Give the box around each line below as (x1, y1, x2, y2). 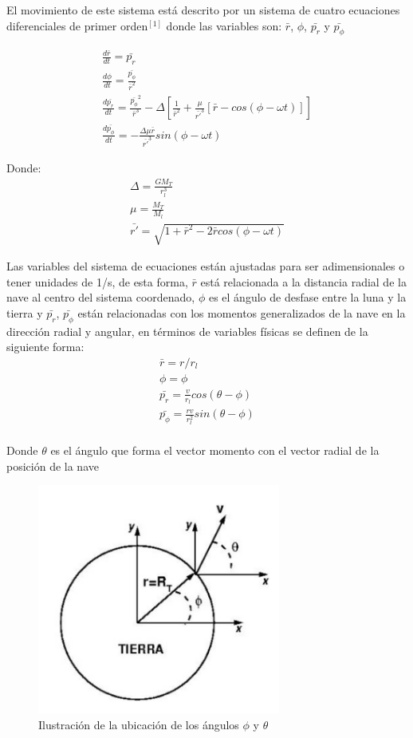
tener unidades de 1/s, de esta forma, (6, 273, 188, 290)
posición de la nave (6, 457, 99, 474)
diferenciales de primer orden (6, 17, 148, 34)
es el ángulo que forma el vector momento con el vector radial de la (50, 442, 380, 459)
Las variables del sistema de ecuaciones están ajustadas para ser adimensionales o (6, 258, 405, 274)
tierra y (6, 304, 43, 321)
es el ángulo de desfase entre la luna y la (208, 289, 407, 306)
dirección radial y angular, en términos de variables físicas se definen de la (6, 322, 368, 339)
